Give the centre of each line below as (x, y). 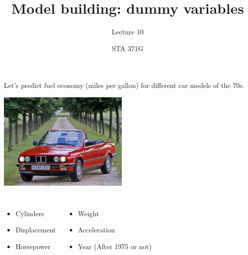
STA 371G (128, 48)
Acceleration (96, 230)
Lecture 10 (128, 32)
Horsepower (33, 246)
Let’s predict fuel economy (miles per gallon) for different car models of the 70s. (124, 85)
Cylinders (30, 213)
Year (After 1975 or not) (115, 246)
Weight (88, 213)
